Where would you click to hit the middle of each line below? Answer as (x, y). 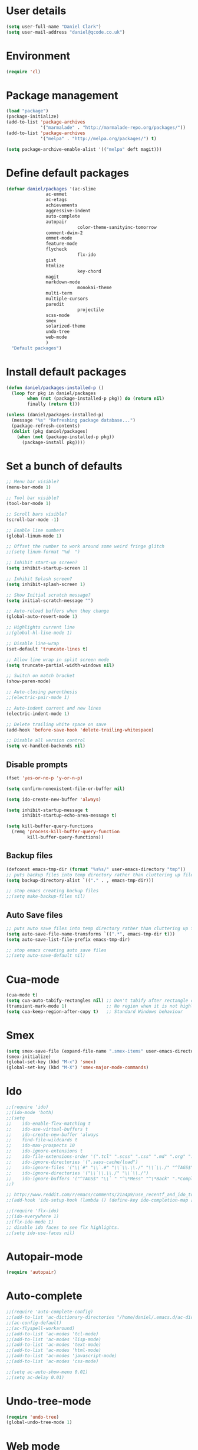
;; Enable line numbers (35, 530)
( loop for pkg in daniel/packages (54, 393)
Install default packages (66, 372)
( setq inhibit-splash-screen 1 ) (46, 584)
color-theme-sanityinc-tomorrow (117, 227)
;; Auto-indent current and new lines (54, 708)
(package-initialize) (33, 116)
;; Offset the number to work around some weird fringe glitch (85, 546)
